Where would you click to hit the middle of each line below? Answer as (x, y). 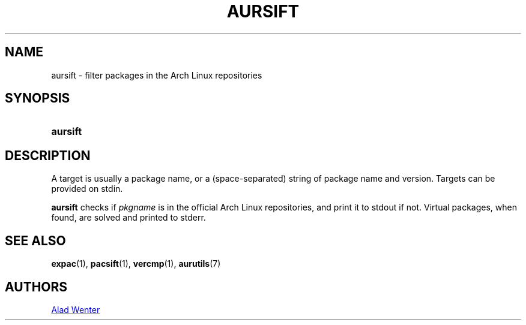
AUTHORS (36, 287)
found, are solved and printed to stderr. (128, 218)
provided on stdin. (87, 189)
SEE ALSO (35, 240)
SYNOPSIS (38, 98)
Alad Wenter (76, 309)
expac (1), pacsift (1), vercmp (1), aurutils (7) (136, 264)
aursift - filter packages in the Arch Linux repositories (157, 75)
